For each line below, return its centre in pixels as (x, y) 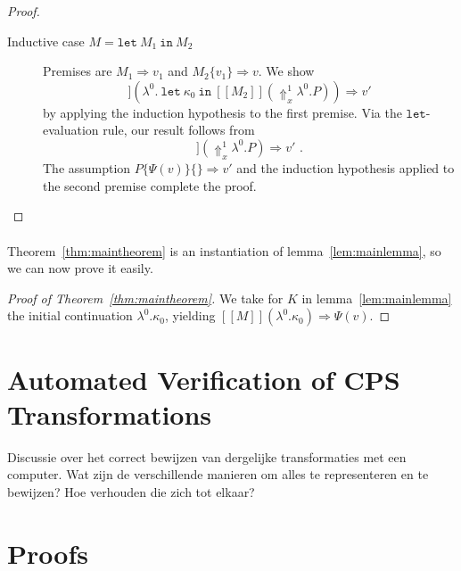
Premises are (78, 71)
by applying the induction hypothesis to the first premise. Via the (222, 112)
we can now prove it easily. (80, 268)
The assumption (87, 168)
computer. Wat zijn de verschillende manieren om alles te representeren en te (218, 474)
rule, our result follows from (179, 130)
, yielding (190, 315)
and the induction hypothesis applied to (346, 168)
